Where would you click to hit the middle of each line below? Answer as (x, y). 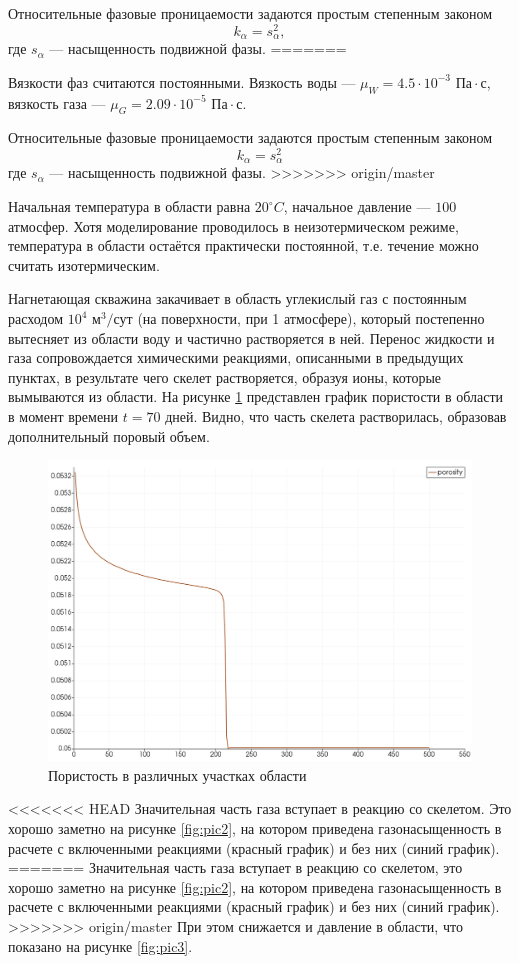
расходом (36, 318)
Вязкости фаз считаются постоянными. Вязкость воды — (182, 81)
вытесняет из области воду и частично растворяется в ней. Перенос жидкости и (251, 337)
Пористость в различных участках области (177, 774)
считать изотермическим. (84, 264)
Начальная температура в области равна (129, 206)
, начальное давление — (357, 206)
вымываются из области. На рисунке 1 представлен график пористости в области (255, 396)
